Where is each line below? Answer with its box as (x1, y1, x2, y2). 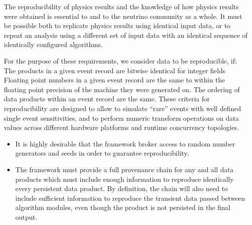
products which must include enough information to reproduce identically (15, 174, 234, 184)
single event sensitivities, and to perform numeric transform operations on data (4, 112, 239, 123)
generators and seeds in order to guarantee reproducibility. (15, 148, 189, 158)
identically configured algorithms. (4, 39, 103, 49)
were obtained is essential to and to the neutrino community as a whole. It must (4, 11, 242, 21)
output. (15, 211, 37, 222)
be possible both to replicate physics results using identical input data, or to (4, 20, 231, 31)
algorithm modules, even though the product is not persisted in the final (15, 202, 231, 212)
